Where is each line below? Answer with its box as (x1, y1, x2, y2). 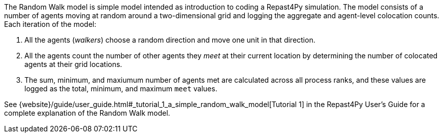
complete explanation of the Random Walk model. (4, 109, 170, 117)
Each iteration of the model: (4, 20, 97, 28)
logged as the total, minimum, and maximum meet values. (24, 84, 217, 93)
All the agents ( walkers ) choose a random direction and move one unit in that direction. (24, 36, 315, 44)
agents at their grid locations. (24, 60, 122, 68)
